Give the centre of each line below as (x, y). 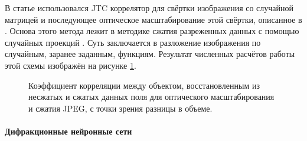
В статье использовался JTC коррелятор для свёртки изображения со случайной (149, 8)
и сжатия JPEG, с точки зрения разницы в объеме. (120, 108)
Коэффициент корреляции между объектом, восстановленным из (144, 85)
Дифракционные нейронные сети (68, 131)
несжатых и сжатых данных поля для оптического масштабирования (151, 97)
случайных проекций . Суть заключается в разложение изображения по (133, 42)
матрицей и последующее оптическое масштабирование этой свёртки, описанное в (153, 19)
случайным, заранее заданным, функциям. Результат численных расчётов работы (150, 54)
